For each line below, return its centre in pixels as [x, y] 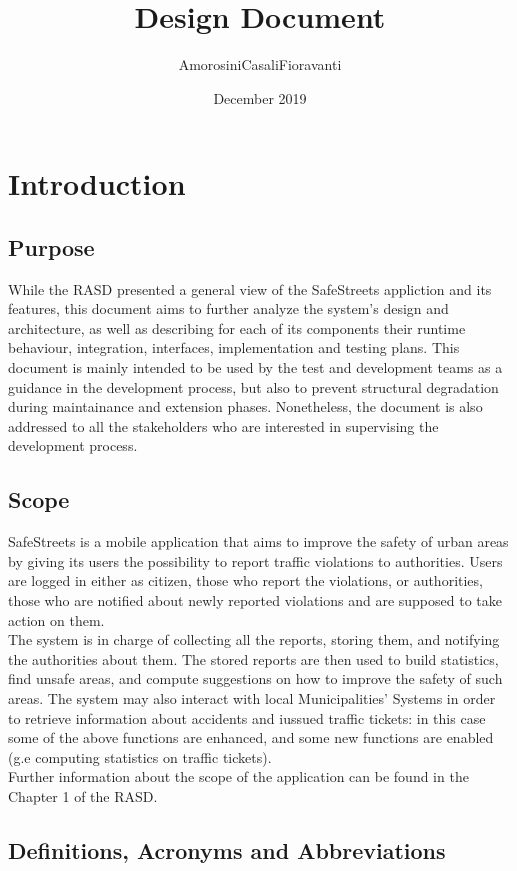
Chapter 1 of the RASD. [83, 795]
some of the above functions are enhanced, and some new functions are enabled [251, 737]
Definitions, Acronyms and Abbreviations [227, 849]
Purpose [51, 246]
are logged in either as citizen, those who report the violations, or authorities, [245, 580]
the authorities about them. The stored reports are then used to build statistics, [253, 658]
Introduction [97, 183]
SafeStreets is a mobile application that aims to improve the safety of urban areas [258, 541]
